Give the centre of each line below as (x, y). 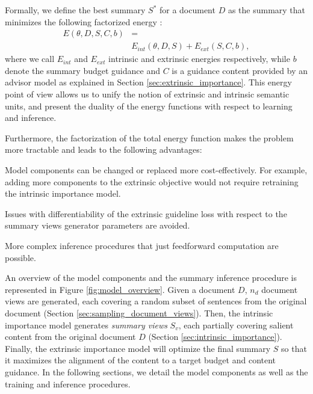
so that (294, 348)
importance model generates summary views (86, 325)
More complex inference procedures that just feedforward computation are (142, 245)
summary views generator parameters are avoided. (98, 225)
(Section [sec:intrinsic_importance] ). (215, 337)
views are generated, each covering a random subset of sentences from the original (156, 301)
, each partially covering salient (236, 325)
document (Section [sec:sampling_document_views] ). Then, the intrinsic (139, 312)
